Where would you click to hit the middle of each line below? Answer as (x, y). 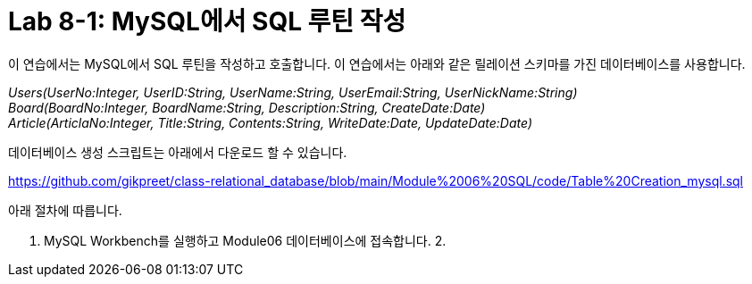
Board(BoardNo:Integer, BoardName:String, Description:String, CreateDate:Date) (247, 107)
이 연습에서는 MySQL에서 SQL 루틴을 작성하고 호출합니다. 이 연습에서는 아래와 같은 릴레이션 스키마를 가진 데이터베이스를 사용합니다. (377, 63)
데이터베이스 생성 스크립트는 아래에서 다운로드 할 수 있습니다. (178, 152)
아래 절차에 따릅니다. (65, 210)
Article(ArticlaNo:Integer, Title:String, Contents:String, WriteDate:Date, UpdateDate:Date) (271, 122)
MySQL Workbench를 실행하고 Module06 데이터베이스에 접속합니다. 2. (245, 240)
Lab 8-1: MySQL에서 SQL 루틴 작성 (207, 21)
